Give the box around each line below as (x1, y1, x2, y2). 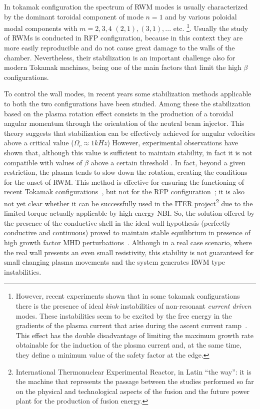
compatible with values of (4, 157, 82, 167)
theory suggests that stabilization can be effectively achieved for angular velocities (4, 127, 255, 138)
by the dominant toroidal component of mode (4, 11, 143, 21)
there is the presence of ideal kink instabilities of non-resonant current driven (15, 300, 251, 311)
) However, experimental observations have (107, 137, 238, 148)
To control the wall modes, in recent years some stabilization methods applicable (4, 88, 251, 99)
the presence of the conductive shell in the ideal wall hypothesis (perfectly (4, 217, 231, 228)
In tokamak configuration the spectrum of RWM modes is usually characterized (4, 1, 248, 11)
